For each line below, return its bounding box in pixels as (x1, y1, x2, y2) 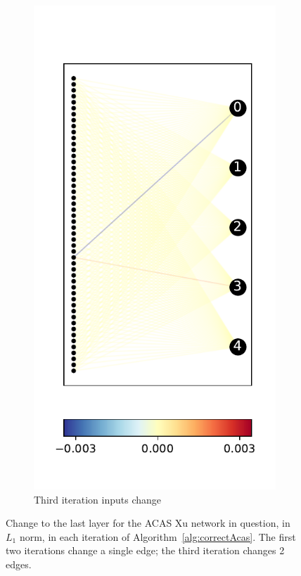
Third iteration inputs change (34, 492, 162, 506)
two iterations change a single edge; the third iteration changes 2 (6, 543, 285, 558)
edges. (6, 556, 32, 571)
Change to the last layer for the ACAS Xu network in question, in (6, 516, 290, 530)
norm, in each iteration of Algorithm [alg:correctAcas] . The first (19, 529, 296, 544)
